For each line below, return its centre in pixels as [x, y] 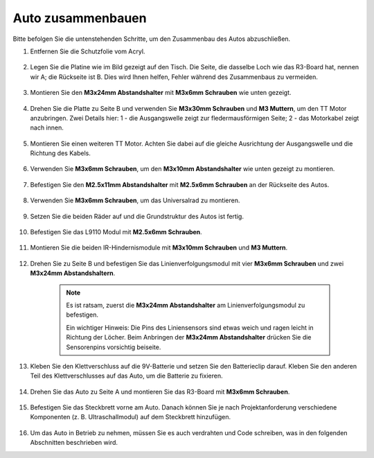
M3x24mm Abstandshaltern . [73, 273]
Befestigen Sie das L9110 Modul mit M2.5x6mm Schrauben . [116, 232]
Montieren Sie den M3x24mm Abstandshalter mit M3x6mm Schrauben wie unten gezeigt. [161, 93]
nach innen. [47, 127]
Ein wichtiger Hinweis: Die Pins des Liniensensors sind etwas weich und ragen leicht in [190, 327]
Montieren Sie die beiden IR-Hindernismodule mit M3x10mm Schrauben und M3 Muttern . [159, 248]
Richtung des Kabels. [61, 153]
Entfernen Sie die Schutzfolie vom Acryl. [88, 51]
